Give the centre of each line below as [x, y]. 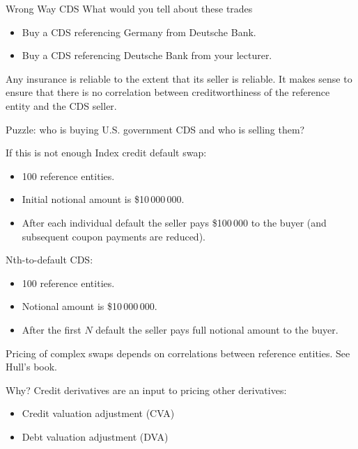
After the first [52, 329]
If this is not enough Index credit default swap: [106, 153]
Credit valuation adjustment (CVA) [98, 413]
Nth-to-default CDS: [49, 260]
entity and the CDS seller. [61, 105]
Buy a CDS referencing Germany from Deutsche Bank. [139, 32]
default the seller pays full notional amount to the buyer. [217, 329]
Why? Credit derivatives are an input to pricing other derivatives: [146, 390]
